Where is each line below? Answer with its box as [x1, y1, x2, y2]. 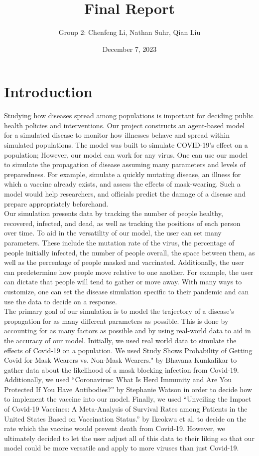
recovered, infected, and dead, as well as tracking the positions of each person [4, 218, 241, 228]
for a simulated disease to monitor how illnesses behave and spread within [4, 130, 230, 140]
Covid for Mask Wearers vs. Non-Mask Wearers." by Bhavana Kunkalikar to [4, 355, 237, 365]
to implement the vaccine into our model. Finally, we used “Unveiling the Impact [4, 394, 252, 404]
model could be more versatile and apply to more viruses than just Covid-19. [4, 443, 239, 453]
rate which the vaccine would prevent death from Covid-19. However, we [4, 423, 225, 434]
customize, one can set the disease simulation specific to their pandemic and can [4, 286, 249, 296]
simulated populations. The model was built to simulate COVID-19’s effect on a [4, 140, 248, 150]
